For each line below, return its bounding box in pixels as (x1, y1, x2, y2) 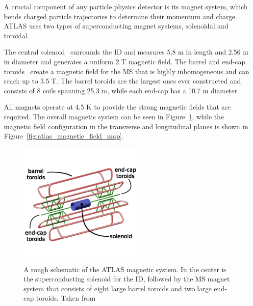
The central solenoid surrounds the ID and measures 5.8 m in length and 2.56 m (4, 47, 249, 57)
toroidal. (4, 30, 29, 40)
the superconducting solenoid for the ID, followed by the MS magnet (24, 274, 230, 284)
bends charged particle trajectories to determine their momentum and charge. (4, 11, 237, 21)
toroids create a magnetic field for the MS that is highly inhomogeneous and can (4, 66, 250, 76)
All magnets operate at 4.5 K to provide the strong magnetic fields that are (4, 102, 231, 112)
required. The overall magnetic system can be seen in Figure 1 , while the (4, 111, 224, 121)
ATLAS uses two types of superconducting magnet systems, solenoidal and (4, 21, 228, 31)
